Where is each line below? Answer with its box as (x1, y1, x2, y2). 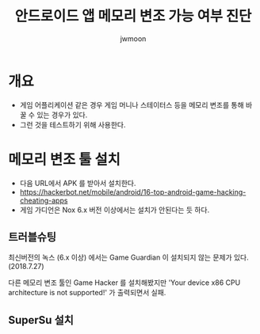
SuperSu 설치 (8, 313, 74, 327)
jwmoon (120, 33, 147, 44)
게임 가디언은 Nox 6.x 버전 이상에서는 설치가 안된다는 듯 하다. (19, 205, 210, 214)
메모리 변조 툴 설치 (8, 150, 120, 169)
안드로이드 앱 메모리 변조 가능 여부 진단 (14, 7, 252, 25)
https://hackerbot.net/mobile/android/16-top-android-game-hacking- (19, 187, 247, 196)
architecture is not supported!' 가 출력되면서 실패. (8, 288, 166, 298)
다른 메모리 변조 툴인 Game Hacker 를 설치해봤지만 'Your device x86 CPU (8, 278, 241, 287)
